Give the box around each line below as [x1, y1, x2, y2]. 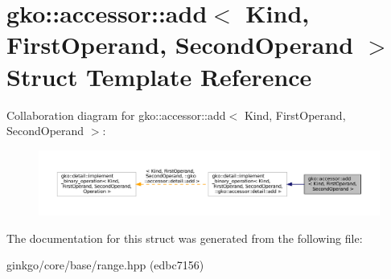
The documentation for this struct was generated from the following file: [6, 229, 363, 246]
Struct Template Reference [6, 59, 312, 92]
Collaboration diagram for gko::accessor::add [6, 106, 226, 123]
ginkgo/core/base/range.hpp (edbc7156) [6, 256, 204, 273]
